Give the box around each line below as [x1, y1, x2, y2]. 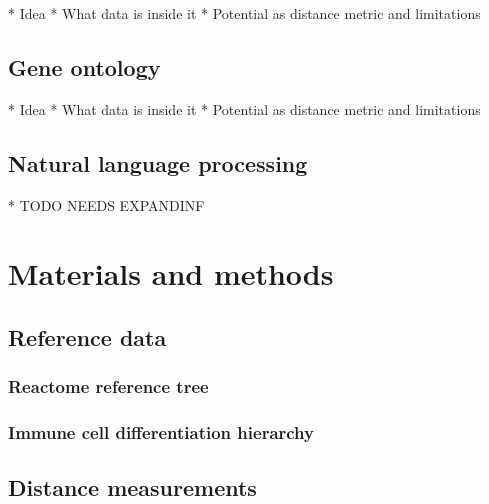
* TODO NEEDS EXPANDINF [8, 194, 205, 215]
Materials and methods [8, 253, 334, 294]
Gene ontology [8, 51, 161, 82]
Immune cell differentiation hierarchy [8, 420, 314, 445]
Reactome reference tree [8, 374, 209, 399]
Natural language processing [8, 147, 308, 178]
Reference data [8, 321, 167, 352]
